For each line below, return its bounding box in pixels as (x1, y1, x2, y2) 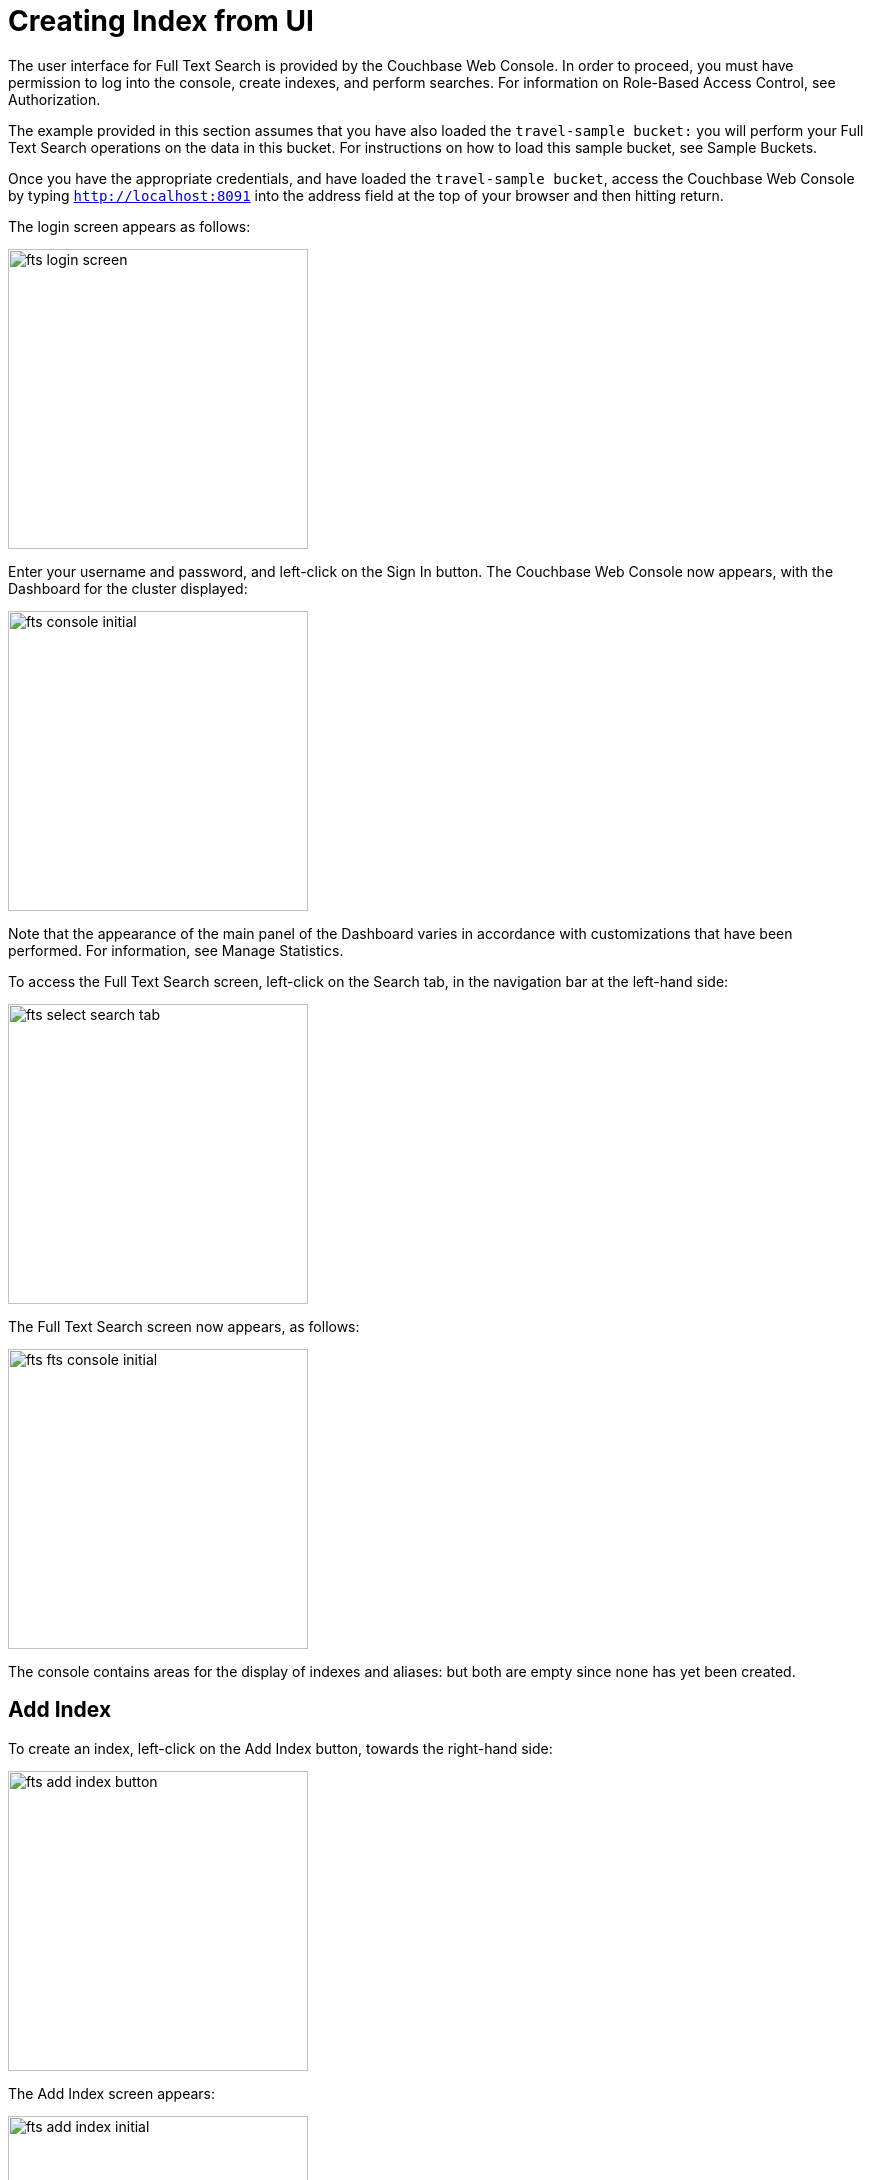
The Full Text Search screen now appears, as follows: (8, 1317, 360, 1335)
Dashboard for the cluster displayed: (8, 579, 248, 597)
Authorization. (8, 90, 101, 108)
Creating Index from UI (8, 4, 314, 38)
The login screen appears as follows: (8, 217, 251, 235)
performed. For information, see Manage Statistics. (8, 941, 344, 959)
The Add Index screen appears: (8, 2084, 216, 2102)
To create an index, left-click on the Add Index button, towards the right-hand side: (8, 1739, 553, 1757)
